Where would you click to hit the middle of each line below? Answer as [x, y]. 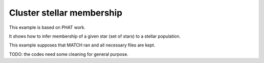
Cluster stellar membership [66, 13]
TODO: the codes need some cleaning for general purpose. [69, 54]
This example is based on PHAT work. [47, 27]
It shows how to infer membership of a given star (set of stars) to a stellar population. [95, 36]
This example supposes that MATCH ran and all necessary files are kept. [82, 45]
